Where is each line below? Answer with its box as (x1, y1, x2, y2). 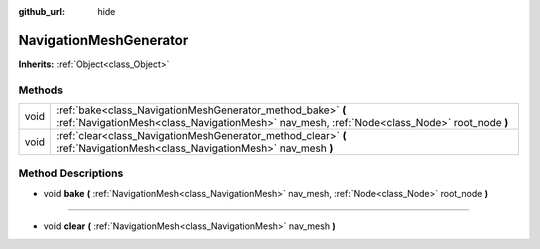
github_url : (18, 6, 65, 17)
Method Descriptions (18, 166, 124, 180)
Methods (18, 83, 64, 97)
